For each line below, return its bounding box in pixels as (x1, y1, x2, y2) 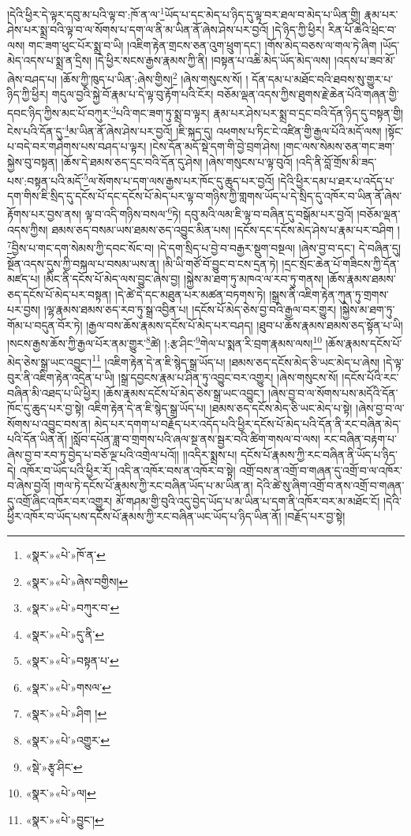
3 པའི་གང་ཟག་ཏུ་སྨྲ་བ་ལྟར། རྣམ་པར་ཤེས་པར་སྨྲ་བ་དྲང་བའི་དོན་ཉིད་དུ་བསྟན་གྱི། (111, 102, 404, 121)
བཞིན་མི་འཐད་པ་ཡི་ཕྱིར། (7, 384, 100, 401)
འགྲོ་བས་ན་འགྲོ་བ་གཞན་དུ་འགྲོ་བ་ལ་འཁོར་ (239, 461, 402, 478)
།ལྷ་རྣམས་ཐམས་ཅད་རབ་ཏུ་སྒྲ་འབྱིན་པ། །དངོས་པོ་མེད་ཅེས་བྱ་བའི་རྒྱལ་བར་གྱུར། (43, 301, 336, 318)
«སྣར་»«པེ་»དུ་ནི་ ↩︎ (25, 625, 105, 642)
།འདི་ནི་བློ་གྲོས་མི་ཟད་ (296, 153, 377, 170)
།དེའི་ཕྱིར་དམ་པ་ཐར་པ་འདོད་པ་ (278, 172, 395, 188)
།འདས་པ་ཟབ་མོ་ (334, 52, 396, 69)
